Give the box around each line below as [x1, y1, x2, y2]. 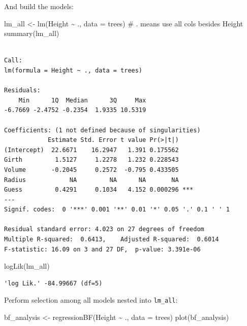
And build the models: [4, 1, 74, 11]
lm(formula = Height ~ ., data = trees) [4, 66, 143, 74]
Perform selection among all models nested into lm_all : [4, 295, 178, 305]
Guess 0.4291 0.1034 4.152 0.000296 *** [4, 186, 194, 194]
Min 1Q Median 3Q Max [18, 96, 146, 104]
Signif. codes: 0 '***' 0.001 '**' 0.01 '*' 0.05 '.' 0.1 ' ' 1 [4, 206, 230, 213]
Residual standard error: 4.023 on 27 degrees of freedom [4, 226, 204, 233]
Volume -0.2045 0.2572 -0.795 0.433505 [4, 166, 179, 173]
